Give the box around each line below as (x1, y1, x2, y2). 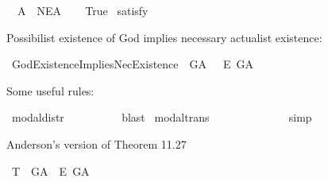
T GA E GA (11, 162, 90, 179)
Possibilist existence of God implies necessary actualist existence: (6, 29, 322, 45)
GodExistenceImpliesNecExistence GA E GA (11, 56, 254, 72)
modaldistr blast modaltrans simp (11, 109, 312, 126)
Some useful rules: (6, 82, 95, 99)
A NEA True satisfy (17, 2, 149, 18)
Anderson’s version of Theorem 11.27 (6, 135, 187, 152)
